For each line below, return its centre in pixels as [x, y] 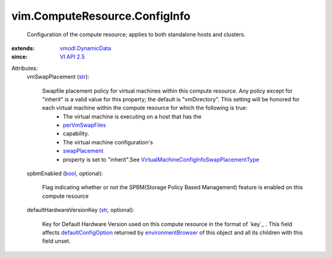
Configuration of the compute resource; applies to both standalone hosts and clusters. [136, 34]
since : [19, 57]
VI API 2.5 [73, 57]
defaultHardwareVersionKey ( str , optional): [81, 210]
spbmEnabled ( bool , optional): [65, 174]
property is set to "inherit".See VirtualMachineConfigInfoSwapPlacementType [161, 159]
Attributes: [25, 68]
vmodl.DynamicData [85, 48]
